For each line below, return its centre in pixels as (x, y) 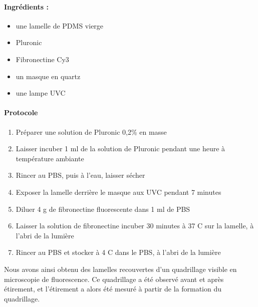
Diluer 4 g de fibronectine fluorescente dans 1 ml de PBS (103, 209)
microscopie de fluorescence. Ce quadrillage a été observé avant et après (114, 279)
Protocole (21, 112)
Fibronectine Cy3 (42, 59)
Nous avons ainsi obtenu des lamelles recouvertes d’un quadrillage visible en (120, 269)
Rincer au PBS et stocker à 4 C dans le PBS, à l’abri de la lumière (118, 252)
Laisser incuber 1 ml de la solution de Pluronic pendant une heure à (120, 148)
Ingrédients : (26, 6)
